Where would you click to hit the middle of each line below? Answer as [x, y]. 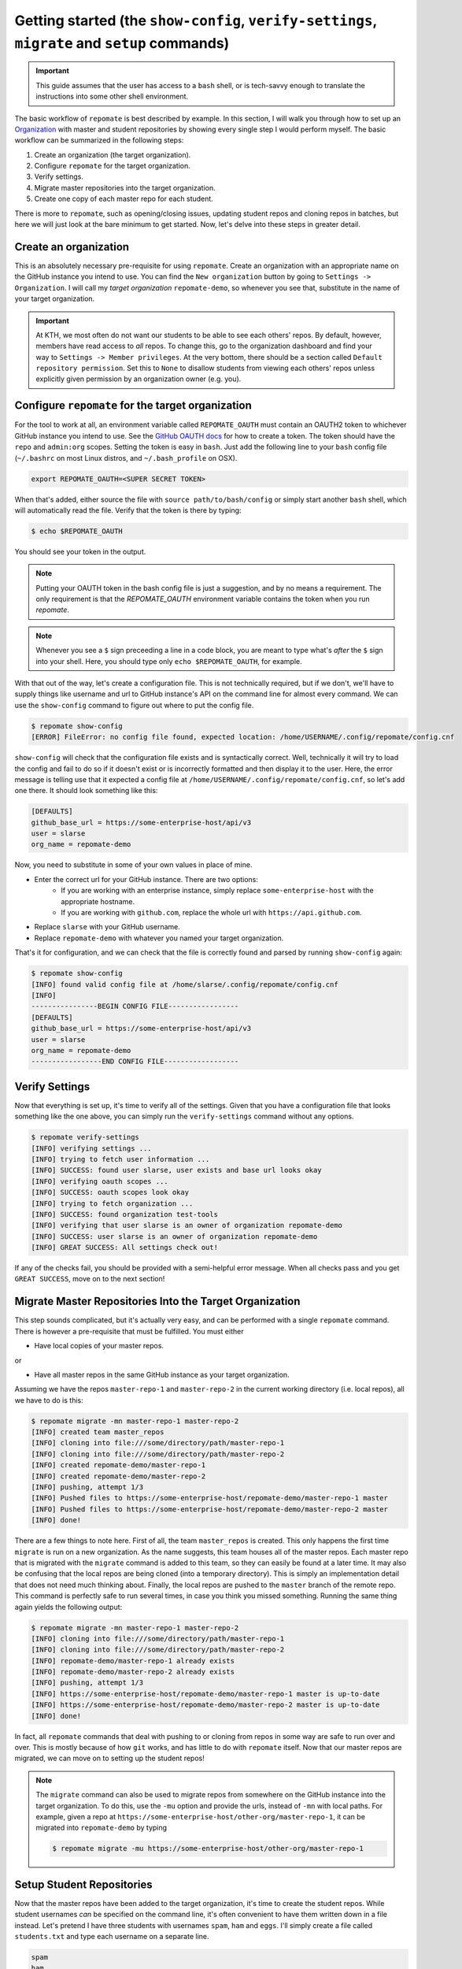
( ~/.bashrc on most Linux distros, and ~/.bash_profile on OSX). [126, 458]
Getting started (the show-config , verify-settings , [196, 20]
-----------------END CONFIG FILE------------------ [135, 1062]
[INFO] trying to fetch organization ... [112, 1203]
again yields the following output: [68, 1607]
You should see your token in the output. [80, 551]
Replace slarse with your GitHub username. [107, 927]
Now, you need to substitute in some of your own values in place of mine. [133, 865]
